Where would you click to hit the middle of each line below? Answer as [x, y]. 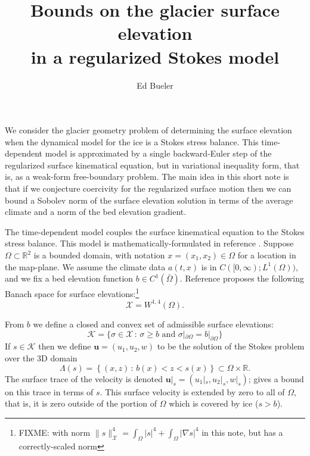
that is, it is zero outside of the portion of [81, 403]
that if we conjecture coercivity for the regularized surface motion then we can [148, 188]
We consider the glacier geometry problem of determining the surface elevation [148, 130]
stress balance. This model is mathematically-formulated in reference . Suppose [149, 243]
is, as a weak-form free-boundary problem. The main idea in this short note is [147, 177]
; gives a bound [276, 378]
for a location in [267, 255]
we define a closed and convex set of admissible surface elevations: [153, 324]
